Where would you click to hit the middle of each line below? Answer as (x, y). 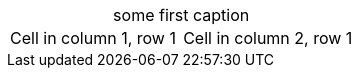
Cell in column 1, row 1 (93, 38)
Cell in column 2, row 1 (268, 38)
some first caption (181, 15)
